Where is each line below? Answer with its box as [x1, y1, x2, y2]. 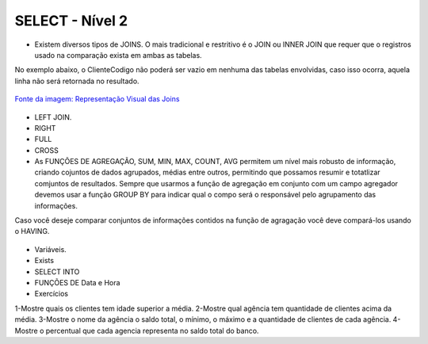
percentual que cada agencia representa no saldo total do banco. [45, 326, 259, 335]
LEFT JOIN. [34, 112, 72, 122]
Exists [34, 256, 55, 266]
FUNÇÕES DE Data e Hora [34, 277, 120, 287]
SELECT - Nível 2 [14, 12, 128, 29]
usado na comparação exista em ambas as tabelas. [34, 50, 202, 59]
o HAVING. [14, 227, 50, 236]
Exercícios [34, 289, 69, 299]
